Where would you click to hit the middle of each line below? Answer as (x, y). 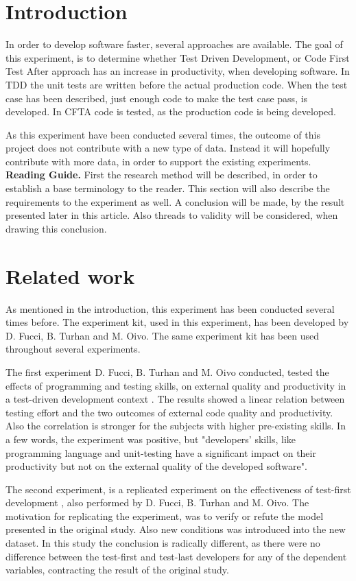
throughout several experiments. (73, 349)
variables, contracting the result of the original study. (117, 570)
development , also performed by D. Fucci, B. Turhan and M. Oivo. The (157, 502)
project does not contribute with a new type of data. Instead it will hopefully (168, 148)
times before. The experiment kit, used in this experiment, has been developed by (177, 322)
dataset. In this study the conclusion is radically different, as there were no (163, 543)
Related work (70, 275)
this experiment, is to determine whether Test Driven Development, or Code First (178, 57)
